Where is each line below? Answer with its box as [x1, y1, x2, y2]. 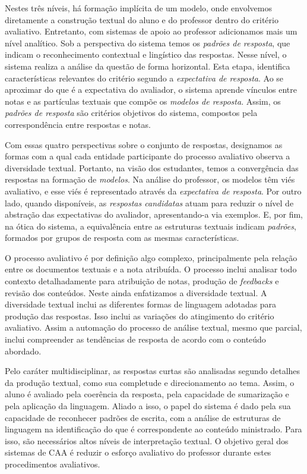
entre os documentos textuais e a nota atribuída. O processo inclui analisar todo [5, 263, 297, 275]
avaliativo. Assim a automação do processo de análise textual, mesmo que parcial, [5, 321, 302, 334]
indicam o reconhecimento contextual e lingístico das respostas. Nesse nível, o [5, 48, 287, 61]
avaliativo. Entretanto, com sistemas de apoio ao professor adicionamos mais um [5, 25, 297, 37]
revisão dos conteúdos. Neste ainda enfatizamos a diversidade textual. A [5, 286, 267, 299]
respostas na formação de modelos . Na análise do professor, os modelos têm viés [5, 173, 295, 186]
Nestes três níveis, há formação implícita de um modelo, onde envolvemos [5, 2, 272, 14]
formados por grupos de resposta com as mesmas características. [5, 231, 239, 244]
